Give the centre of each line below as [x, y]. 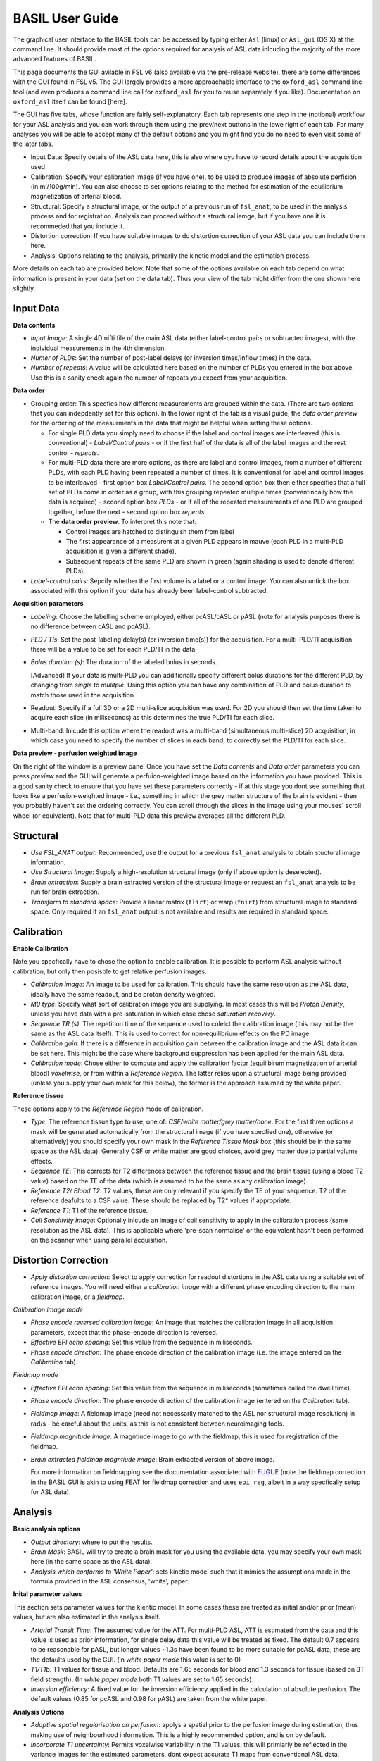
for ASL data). [51, 1492]
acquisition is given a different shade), [121, 551]
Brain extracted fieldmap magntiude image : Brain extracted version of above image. [152, 1460]
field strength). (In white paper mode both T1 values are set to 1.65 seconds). [142, 1679]
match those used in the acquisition [82, 695]
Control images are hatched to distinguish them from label [150, 531]
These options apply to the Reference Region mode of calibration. [108, 1109]
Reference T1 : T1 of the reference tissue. [89, 1210]
